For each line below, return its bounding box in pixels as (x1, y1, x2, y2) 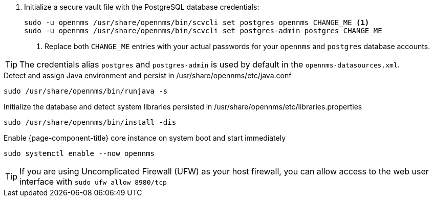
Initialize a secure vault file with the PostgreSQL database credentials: (24, 3, 259, 11)
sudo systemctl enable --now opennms (4, 149, 155, 158)
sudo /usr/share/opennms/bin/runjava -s (4, 87, 168, 95)
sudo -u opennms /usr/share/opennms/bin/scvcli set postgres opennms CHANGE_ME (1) (24, 18, 370, 27)
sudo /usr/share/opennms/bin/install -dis (4, 118, 177, 126)
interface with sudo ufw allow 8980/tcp (19, 176, 167, 187)
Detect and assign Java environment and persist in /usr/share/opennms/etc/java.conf (4, 71, 292, 80)
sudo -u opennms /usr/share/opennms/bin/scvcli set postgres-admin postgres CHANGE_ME (24, 27, 382, 35)
